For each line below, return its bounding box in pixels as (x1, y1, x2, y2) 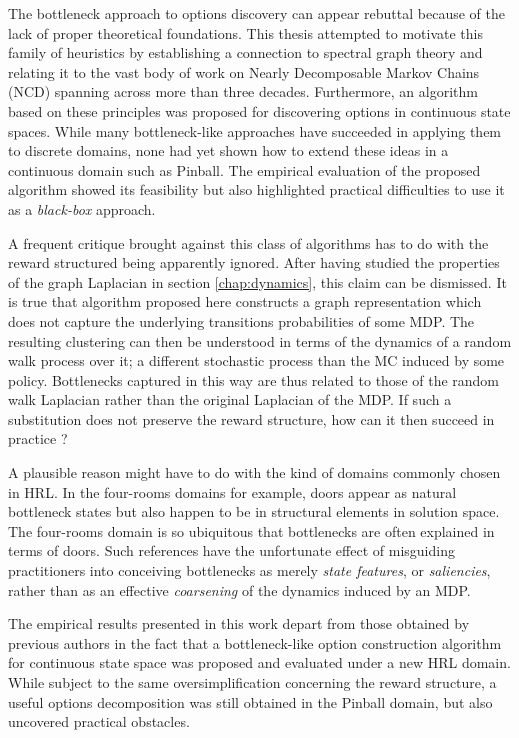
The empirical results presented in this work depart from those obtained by (8, 613, 470, 634)
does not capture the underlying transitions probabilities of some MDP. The (8, 310, 475, 331)
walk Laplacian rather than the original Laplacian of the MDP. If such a (8, 389, 452, 410)
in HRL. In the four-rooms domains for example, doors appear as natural (8, 481, 457, 502)
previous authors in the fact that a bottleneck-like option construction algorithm (8, 632, 502, 653)
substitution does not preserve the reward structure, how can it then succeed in (8, 408, 495, 429)
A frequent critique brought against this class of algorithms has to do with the (8, 232, 489, 253)
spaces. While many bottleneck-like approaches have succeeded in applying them (8, 120, 502, 141)
